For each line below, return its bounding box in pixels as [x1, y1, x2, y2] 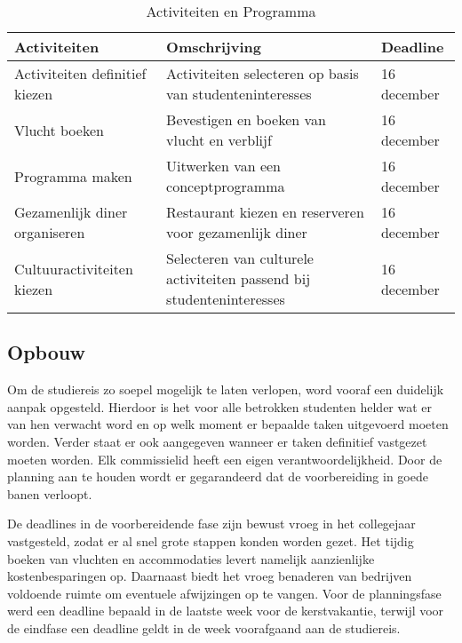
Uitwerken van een [166, 155, 282, 176]
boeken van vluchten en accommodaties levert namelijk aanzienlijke [7, 549, 375, 568]
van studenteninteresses [166, 83, 312, 104]
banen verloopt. [7, 484, 92, 503]
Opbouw [7, 338, 85, 366]
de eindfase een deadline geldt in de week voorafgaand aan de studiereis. [7, 618, 401, 637]
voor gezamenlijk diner [166, 222, 307, 242]
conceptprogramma [166, 176, 285, 196]
